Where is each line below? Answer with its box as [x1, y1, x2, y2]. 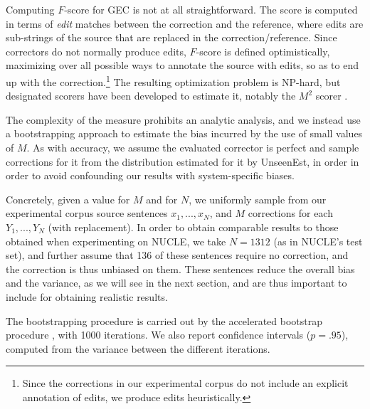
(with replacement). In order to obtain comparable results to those [48, 219, 339, 234]
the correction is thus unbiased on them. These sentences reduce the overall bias [6, 261, 355, 276]
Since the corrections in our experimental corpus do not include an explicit [22, 376, 349, 391]
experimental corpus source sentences [6, 206, 168, 221]
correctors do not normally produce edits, [6, 43, 186, 58]
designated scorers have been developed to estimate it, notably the [6, 88, 296, 103]
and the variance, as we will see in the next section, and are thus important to [6, 275, 347, 290]
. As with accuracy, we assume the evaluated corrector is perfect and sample [26, 140, 359, 154]
